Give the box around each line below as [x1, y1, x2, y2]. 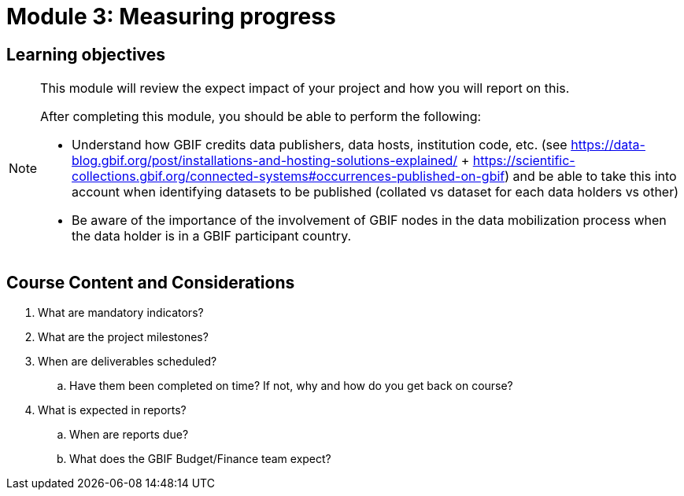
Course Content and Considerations [6, 272, 295, 292]
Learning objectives [6, 44, 166, 64]
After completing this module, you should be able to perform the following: [40, 108, 482, 125]
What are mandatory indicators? [38, 306, 204, 320]
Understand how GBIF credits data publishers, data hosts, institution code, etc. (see [72, 137, 568, 153]
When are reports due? [69, 428, 189, 442]
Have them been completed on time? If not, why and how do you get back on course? [69, 379, 513, 393]
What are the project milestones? [38, 330, 209, 344]
